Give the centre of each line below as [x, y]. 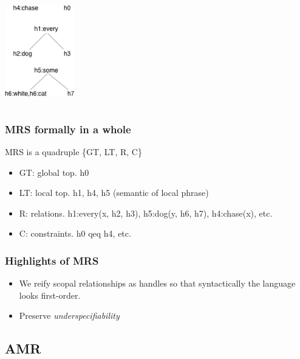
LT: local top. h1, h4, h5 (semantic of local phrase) [114, 193]
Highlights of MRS [52, 260]
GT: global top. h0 [54, 172]
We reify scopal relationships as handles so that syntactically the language [157, 283]
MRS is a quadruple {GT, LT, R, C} [73, 151]
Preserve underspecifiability [69, 315]
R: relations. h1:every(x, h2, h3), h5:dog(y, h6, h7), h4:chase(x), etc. [146, 213]
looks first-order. [50, 295]
